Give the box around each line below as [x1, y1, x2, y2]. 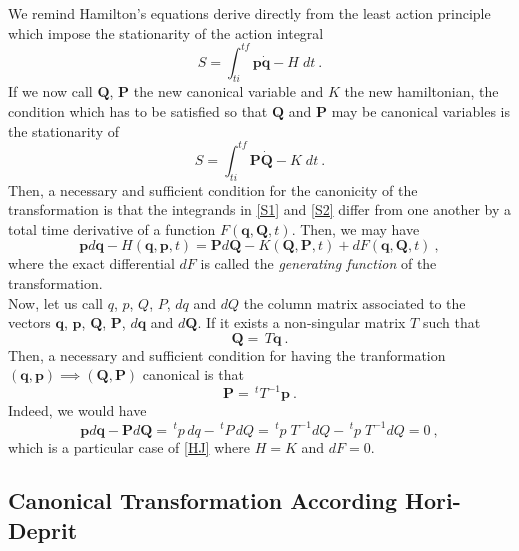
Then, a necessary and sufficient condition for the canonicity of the [8, 179, 418, 200]
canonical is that [142, 364, 244, 385]
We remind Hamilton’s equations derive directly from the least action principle [8, 3, 491, 23]
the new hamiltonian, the [344, 81, 499, 102]
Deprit [8, 514, 78, 545]
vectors [8, 312, 51, 333]
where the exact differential [8, 253, 175, 274]
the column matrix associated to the [243, 292, 466, 313]
